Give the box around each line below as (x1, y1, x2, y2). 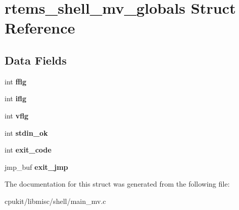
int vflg (5, 110, 28, 121)
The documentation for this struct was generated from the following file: (5, 178, 230, 189)
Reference (5, 17, 75, 38)
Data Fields (5, 52, 67, 68)
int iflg (5, 93, 26, 104)
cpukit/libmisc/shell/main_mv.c (5, 195, 106, 206)
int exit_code (5, 144, 52, 155)
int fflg (5, 76, 26, 86)
